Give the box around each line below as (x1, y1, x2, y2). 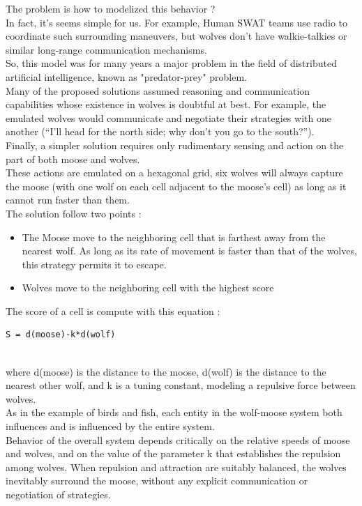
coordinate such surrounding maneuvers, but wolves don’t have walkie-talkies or (6, 29, 347, 43)
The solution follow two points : (6, 206, 142, 220)
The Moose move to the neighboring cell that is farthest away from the (22, 229, 326, 244)
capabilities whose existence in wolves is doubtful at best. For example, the (6, 97, 326, 112)
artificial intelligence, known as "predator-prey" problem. (6, 69, 247, 84)
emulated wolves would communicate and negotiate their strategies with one (6, 110, 331, 125)
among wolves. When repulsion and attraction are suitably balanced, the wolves (6, 459, 347, 474)
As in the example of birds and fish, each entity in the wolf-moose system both (6, 405, 342, 420)
